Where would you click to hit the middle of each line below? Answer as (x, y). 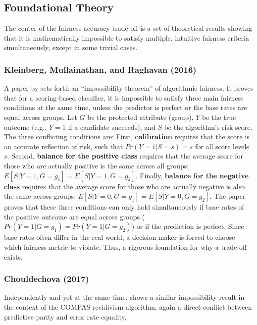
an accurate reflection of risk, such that (64, 146)
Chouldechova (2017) (47, 279)
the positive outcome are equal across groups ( (75, 216)
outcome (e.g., (26, 127)
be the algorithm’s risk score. (208, 127)
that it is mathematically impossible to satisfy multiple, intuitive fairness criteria (127, 37)
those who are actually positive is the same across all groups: (97, 165)
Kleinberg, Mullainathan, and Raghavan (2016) (100, 69)
